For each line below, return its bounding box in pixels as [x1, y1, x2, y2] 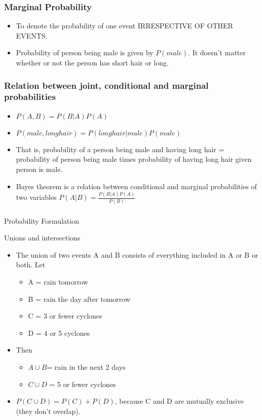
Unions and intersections [4, 232, 81, 243]
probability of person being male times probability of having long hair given [16, 154, 252, 164]
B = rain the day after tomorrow [28, 293, 130, 304]
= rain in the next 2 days [47, 362, 126, 372]
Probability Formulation [4, 215, 79, 226]
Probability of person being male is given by [16, 47, 154, 58]
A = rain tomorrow [28, 276, 88, 287]
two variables [16, 192, 57, 202]
